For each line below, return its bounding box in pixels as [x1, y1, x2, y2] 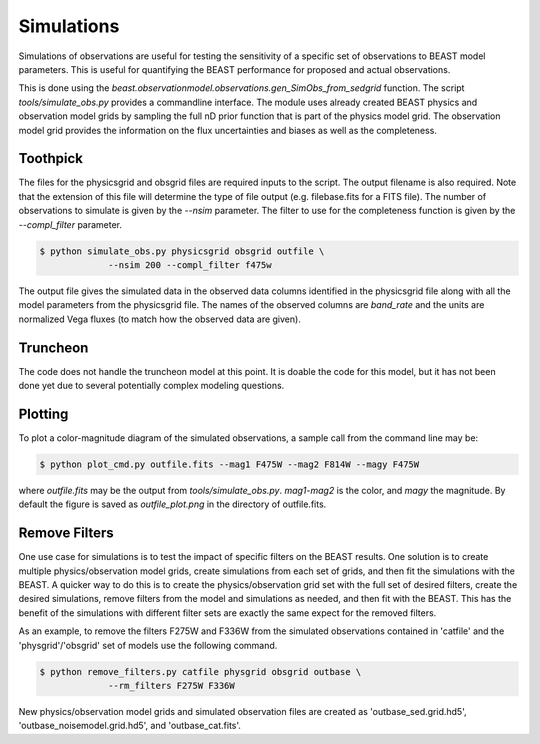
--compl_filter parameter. [18, 218, 123, 230]
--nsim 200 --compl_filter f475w [108, 259, 272, 270]
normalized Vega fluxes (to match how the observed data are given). [18, 313, 302, 325]
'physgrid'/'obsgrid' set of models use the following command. [18, 639, 278, 651]
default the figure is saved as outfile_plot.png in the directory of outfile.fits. [18, 498, 327, 510]
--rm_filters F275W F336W [108, 680, 235, 691]
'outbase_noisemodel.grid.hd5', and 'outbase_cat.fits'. [18, 720, 242, 732]
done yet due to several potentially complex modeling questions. [18, 380, 285, 392]
